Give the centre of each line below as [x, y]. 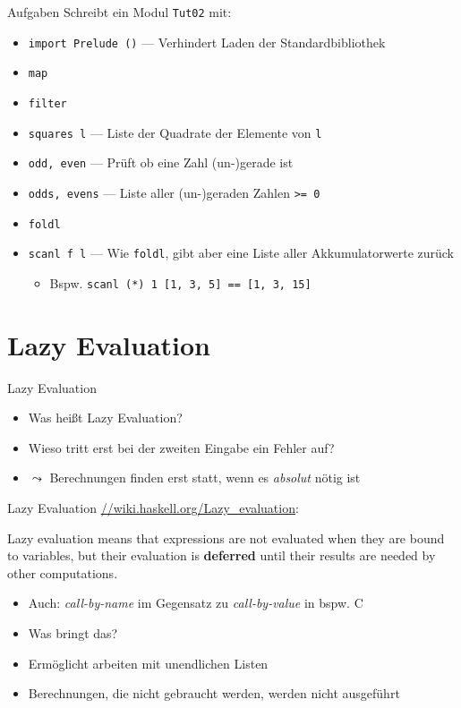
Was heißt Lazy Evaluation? [105, 418]
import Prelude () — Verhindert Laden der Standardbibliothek [207, 42]
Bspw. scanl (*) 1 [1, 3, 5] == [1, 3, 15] [180, 282]
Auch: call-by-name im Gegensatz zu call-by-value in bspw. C [196, 603]
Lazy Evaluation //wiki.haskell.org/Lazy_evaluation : [153, 508]
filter [47, 103]
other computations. [63, 572]
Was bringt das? [73, 633]
